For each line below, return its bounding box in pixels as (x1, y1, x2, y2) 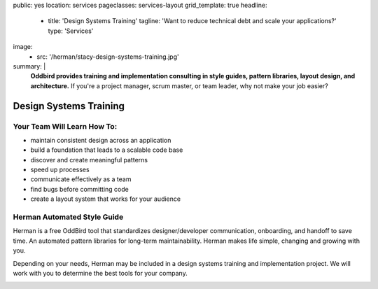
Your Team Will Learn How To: (13, 121, 118, 131)
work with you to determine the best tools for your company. (13, 269, 188, 277)
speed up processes (30, 165, 90, 174)
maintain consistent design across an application (30, 136, 171, 144)
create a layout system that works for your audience (30, 195, 181, 203)
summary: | (13, 62, 46, 70)
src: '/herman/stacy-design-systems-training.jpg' (36, 52, 179, 61)
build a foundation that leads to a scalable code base (30, 146, 183, 154)
